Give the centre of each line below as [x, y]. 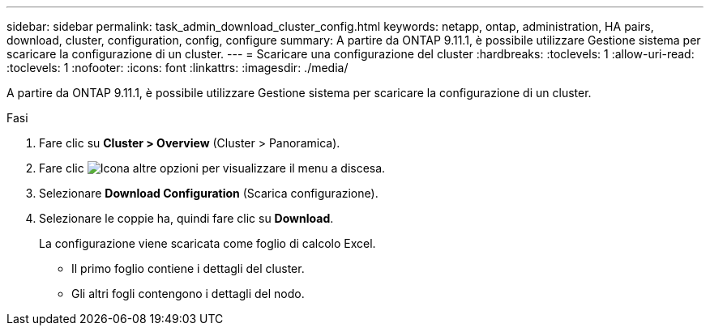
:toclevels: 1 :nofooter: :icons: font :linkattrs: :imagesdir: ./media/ [177, 68]
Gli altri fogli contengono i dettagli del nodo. [188, 294]
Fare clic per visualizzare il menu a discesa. [212, 168]
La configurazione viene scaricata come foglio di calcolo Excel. [207, 243]
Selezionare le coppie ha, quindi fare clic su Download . [186, 218]
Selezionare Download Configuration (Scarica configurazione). [209, 193]
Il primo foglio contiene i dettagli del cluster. [188, 268]
